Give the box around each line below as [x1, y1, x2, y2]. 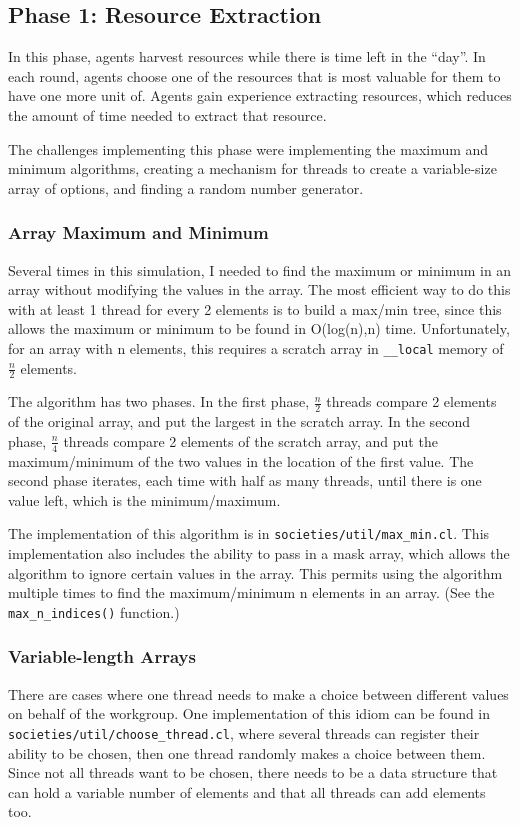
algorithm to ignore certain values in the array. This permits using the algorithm [8, 562, 503, 583]
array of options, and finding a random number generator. [8, 177, 364, 198]
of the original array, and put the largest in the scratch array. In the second [8, 411, 471, 432]
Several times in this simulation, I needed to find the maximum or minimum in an [8, 259, 512, 280]
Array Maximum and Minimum [8, 220, 269, 245]
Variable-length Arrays [8, 644, 196, 669]
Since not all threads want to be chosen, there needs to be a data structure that [8, 762, 498, 783]
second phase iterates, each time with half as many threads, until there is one [8, 470, 482, 491]
